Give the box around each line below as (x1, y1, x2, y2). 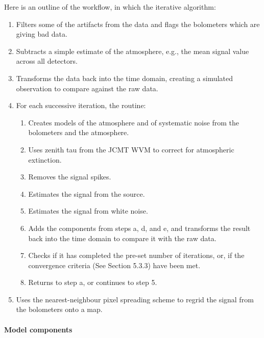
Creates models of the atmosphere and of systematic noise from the (28, 117, 239, 127)
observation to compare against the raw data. (16, 83, 158, 93)
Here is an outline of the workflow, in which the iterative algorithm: (4, 2, 216, 12)
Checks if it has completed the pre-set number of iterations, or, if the (28, 250, 245, 261)
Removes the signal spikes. (28, 171, 111, 182)
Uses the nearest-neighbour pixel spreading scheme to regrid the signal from (16, 294, 254, 304)
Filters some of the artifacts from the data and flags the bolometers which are (16, 18, 260, 29)
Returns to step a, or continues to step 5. (28, 277, 157, 288)
